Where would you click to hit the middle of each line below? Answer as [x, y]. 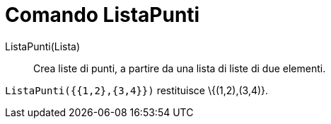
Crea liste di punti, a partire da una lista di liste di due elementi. [180, 68]
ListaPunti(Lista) [43, 46]
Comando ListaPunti [103, 15]
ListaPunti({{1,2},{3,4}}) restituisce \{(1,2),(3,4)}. [137, 90]
